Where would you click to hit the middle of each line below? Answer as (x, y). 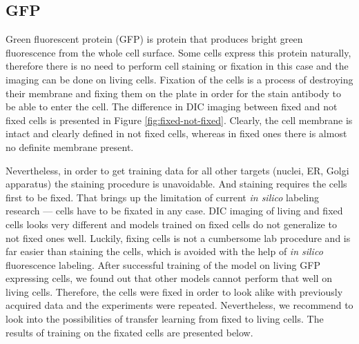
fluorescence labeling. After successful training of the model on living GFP (163, 264)
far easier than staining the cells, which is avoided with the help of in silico (164, 251)
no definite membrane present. (70, 146)
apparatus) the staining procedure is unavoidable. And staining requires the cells (176, 184)
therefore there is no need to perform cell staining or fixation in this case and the (177, 66)
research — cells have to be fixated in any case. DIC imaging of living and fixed (174, 211)
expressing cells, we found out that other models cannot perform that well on (169, 278)
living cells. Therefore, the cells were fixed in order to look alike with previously (174, 291)
